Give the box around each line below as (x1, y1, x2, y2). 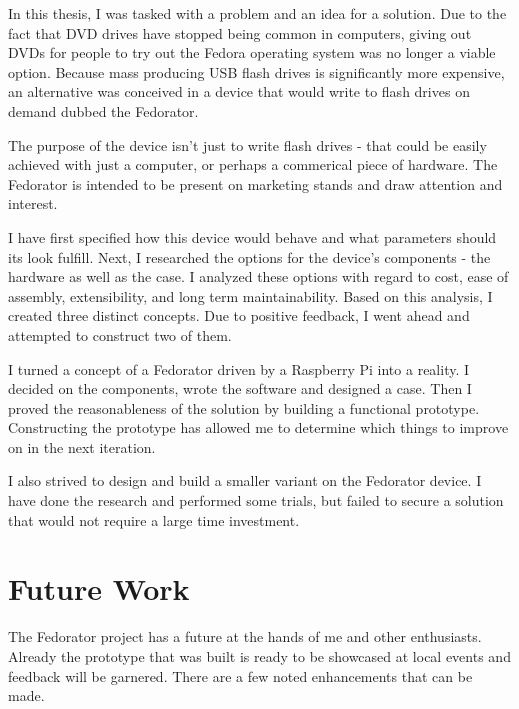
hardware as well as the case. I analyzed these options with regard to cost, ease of (8, 266, 509, 287)
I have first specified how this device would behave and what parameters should (8, 226, 497, 247)
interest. (8, 193, 58, 214)
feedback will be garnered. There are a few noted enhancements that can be (8, 665, 473, 686)
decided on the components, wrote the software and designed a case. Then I (8, 378, 472, 399)
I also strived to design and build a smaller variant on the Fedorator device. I (8, 470, 482, 491)
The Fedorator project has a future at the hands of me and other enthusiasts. (8, 626, 482, 647)
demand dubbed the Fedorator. (8, 100, 199, 121)
